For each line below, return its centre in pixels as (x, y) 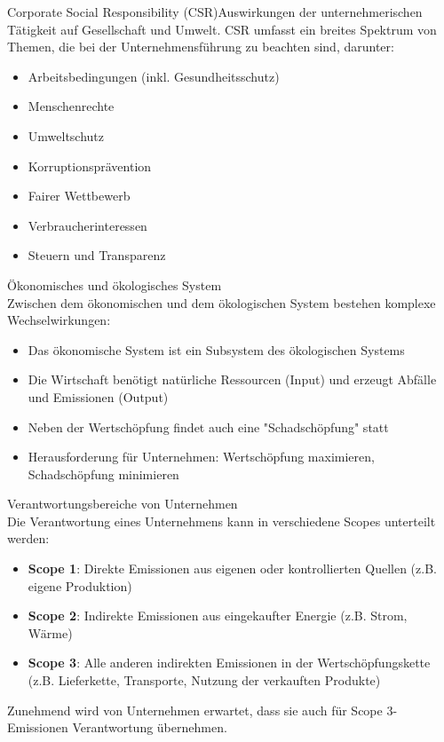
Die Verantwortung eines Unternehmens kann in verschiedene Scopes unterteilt (222, 521)
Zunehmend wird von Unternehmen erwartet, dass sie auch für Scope (195, 710)
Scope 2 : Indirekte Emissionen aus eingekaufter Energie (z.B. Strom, (218, 616)
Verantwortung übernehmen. (150, 727)
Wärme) (50, 632)
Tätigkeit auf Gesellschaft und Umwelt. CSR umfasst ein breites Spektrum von (222, 29)
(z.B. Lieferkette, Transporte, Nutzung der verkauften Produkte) (204, 680)
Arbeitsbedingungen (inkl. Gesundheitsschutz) (154, 76)
